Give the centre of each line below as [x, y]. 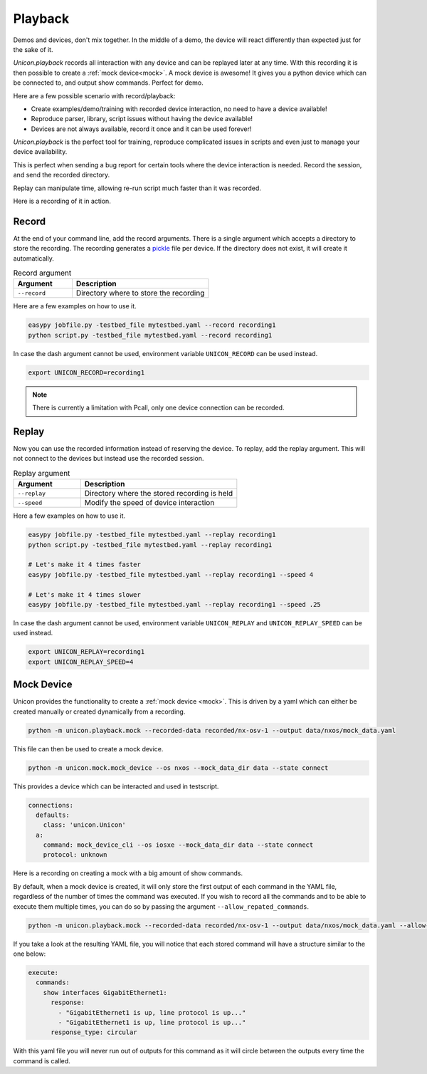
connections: [51, 805]
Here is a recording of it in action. [62, 201]
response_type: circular [94, 1032]
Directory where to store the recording [140, 293]
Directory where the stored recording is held [159, 494]
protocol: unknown [75, 855]
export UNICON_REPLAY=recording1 [86, 652]
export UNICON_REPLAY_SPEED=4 [81, 662]
